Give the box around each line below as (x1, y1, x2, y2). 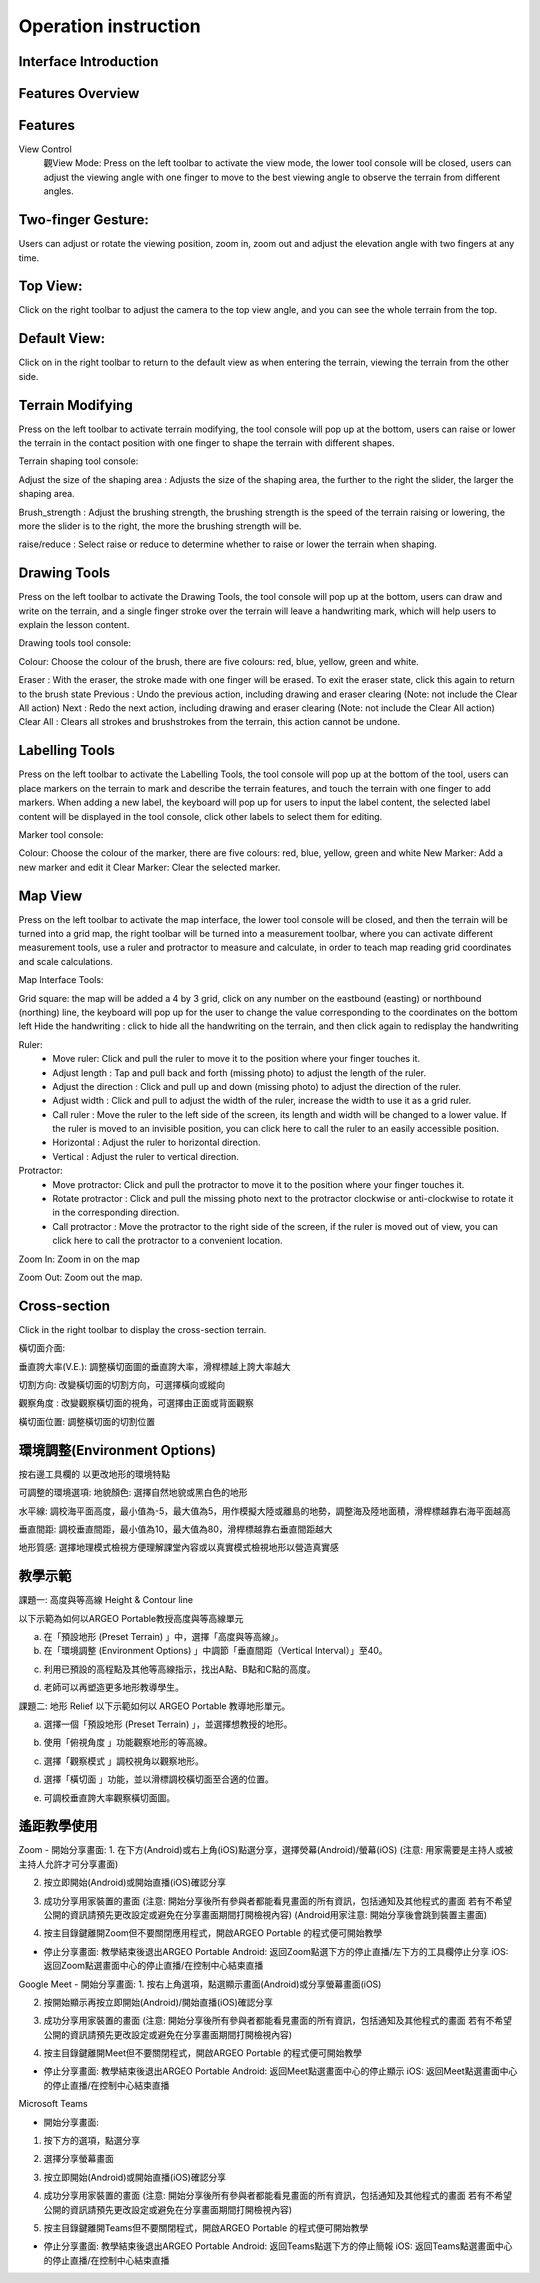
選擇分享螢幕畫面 (43, 2153, 114, 2165)
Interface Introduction (18, 53, 159, 70)
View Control (18, 143, 72, 155)
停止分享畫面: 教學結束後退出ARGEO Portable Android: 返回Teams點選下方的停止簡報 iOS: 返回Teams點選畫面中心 (43, 2240, 513, 2252)
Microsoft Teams (18, 2098, 89, 2110)
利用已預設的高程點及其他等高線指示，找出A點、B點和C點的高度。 (43, 1663, 317, 1675)
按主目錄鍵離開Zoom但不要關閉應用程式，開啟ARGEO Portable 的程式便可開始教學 (43, 1927, 383, 1939)
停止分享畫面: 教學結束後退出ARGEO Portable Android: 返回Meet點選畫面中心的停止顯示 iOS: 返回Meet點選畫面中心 (43, 2065, 518, 2077)
